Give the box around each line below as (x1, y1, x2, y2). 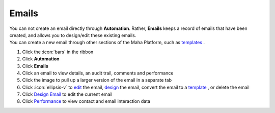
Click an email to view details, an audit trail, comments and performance (22, 70, 174, 76)
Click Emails (22, 63, 48, 69)
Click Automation (22, 56, 60, 62)
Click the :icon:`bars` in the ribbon (22, 49, 94, 55)
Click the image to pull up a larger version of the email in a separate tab (22, 77, 172, 83)
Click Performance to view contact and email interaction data (22, 98, 150, 104)
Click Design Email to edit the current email (22, 91, 113, 97)
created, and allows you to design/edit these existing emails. (9, 32, 136, 38)
